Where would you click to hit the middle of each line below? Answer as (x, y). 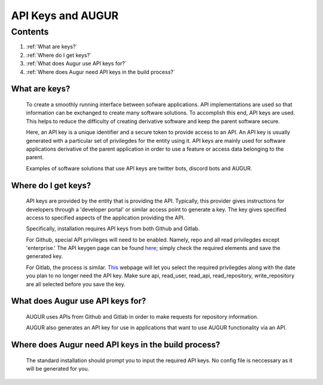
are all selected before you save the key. (76, 284)
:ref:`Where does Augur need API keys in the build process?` (100, 72)
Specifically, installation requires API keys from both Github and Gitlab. (113, 229)
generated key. (44, 256)
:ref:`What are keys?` (52, 47)
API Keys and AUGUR (65, 16)
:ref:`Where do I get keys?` (59, 55)
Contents (30, 32)
